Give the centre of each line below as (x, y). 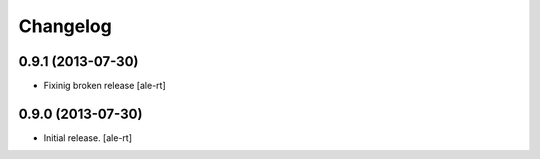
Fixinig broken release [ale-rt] (104, 86)
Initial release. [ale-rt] (87, 137)
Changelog (65, 26)
